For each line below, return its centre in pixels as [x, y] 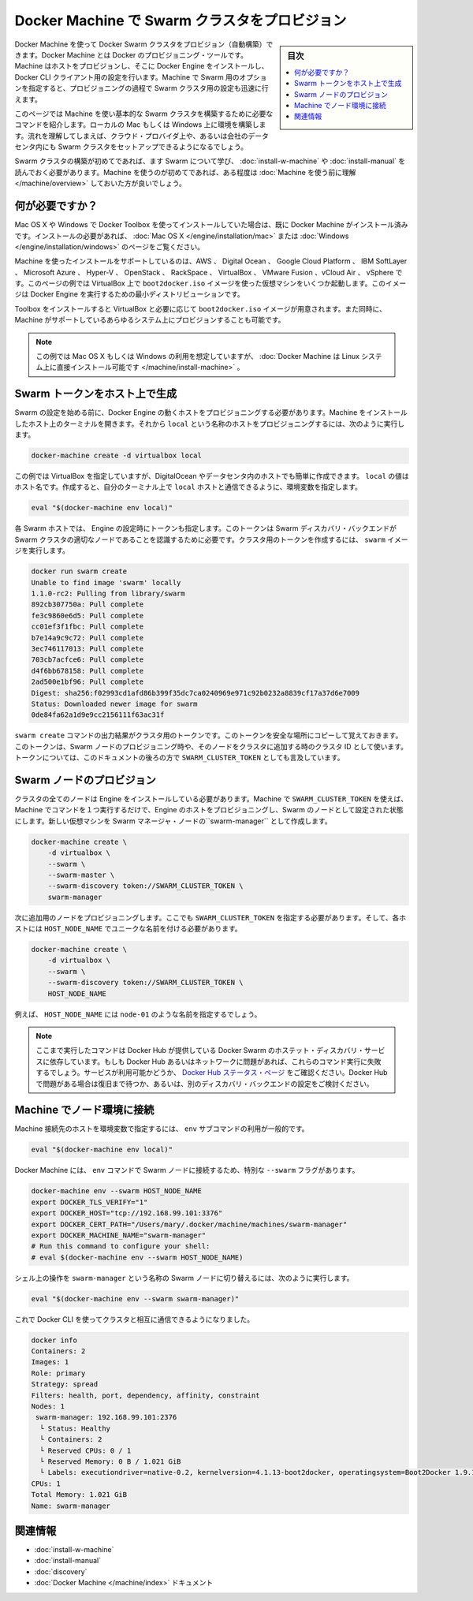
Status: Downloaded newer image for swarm [114, 703]
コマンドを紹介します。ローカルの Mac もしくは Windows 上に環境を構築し [137, 125]
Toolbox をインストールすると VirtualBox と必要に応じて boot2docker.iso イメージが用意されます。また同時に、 [200, 308]
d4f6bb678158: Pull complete [88, 671]
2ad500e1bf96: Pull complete [88, 682]
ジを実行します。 [42, 550]
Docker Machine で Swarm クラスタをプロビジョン [181, 21]
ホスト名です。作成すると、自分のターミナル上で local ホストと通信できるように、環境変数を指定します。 [188, 487]
